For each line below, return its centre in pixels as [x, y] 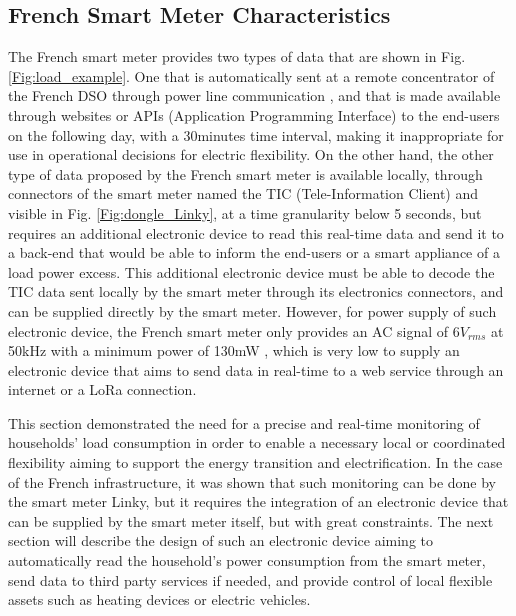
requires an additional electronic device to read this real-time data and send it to [256, 232]
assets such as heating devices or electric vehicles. [159, 599]
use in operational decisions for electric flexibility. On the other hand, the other [251, 154]
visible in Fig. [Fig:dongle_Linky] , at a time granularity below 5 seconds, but [245, 212]
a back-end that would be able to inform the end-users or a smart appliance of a [254, 252]
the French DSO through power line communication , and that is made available [254, 95]
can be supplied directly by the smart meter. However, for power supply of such [252, 310]
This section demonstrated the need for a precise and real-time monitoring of [244, 422]
